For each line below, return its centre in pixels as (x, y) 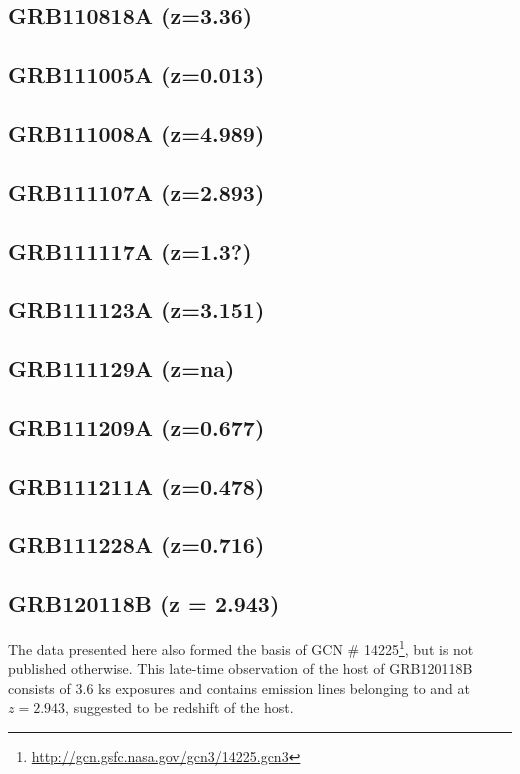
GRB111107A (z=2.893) (136, 191)
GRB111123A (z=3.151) (136, 309)
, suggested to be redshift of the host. (179, 707)
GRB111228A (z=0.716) (136, 544)
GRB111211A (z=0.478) (136, 485)
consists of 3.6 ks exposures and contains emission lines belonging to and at (239, 687)
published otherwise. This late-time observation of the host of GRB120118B (240, 668)
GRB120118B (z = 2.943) (144, 603)
